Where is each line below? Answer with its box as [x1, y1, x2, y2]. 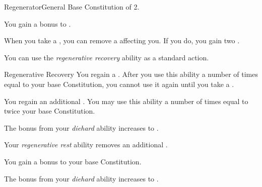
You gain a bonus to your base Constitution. [4, 156, 142, 166]
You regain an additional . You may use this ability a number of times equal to [4, 96, 248, 106]
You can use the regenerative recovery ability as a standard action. [4, 52, 209, 62]
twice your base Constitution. [4, 106, 95, 116]
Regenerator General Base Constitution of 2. [4, 2, 140, 12]
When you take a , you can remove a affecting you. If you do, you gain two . [4, 35, 240, 46]
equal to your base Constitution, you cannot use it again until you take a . [4, 78, 234, 89]
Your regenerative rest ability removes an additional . [4, 139, 168, 150]
